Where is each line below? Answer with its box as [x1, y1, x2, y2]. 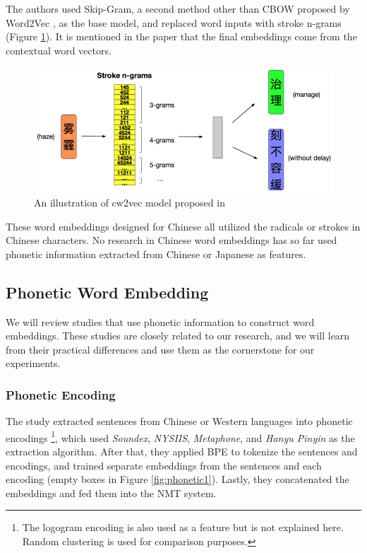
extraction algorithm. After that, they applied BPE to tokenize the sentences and [6, 444, 358, 459]
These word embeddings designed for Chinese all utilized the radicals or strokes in [6, 219, 361, 233]
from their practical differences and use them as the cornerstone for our [6, 342, 315, 356]
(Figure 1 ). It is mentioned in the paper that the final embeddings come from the [6, 29, 357, 44]
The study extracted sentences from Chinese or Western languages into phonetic [6, 414, 353, 429]
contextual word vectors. [6, 42, 112, 57]
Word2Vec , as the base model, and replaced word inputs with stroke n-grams [6, 15, 342, 30]
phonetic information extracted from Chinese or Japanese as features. [6, 246, 306, 261]
